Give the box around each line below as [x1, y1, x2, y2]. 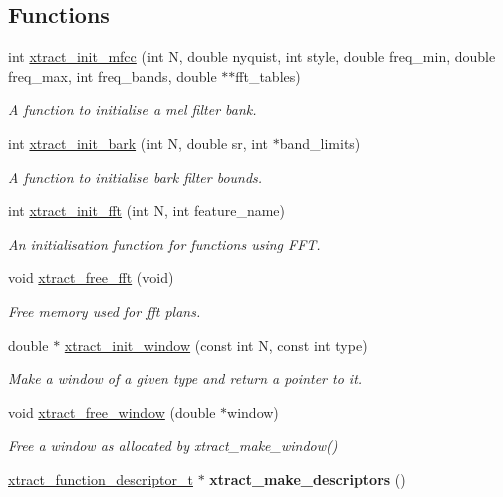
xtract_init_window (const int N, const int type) [64, 334, 368, 355]
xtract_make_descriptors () [209, 468, 406, 489]
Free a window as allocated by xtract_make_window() [8, 435, 338, 456]
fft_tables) [235, 65, 301, 86]
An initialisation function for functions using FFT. [8, 233, 321, 254]
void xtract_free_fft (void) [8, 267, 174, 288]
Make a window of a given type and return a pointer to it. [8, 368, 363, 389]
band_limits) [279, 132, 361, 153]
